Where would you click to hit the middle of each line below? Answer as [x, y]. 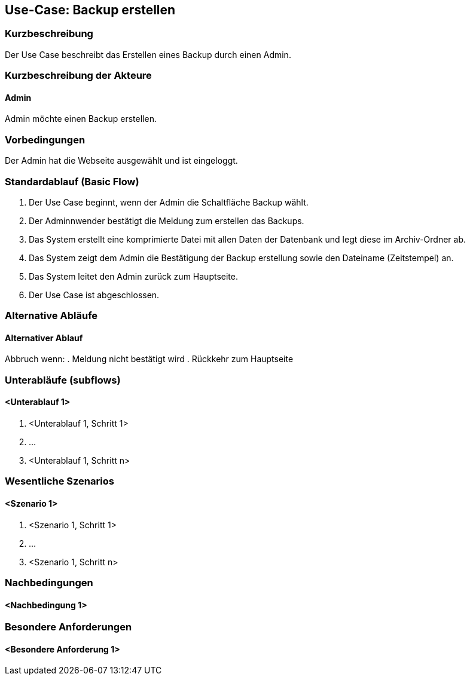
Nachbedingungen [49, 583]
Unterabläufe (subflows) [63, 380]
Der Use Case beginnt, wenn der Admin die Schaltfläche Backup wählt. [169, 202]
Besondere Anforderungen [68, 627]
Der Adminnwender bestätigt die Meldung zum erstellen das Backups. [167, 220]
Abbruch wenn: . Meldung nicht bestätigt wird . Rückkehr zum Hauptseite [149, 359]
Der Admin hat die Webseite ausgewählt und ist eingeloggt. [121, 161]
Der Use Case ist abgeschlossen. [94, 295]
